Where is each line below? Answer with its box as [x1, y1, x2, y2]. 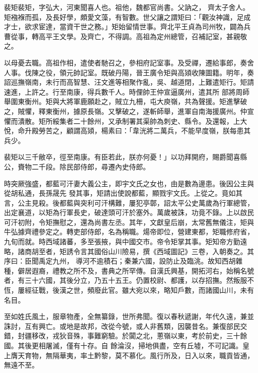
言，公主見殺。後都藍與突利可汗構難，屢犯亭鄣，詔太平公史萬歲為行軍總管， [4, 197, 254, 208]
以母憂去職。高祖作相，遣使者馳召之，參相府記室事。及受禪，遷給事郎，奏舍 [4, 57, 254, 67]
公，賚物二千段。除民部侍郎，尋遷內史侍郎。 [4, 161, 150, 171]
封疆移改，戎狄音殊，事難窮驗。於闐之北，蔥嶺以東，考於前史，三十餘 [17, 330, 247, 341]
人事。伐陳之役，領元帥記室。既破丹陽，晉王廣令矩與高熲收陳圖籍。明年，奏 [4, 67, 254, 77]
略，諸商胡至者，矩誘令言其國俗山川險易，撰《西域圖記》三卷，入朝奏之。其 [4, 246, 254, 256]
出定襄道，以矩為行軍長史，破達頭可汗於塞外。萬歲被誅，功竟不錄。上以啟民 [4, 207, 254, 217]
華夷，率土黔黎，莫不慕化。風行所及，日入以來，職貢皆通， [59, 350, 254, 360]
